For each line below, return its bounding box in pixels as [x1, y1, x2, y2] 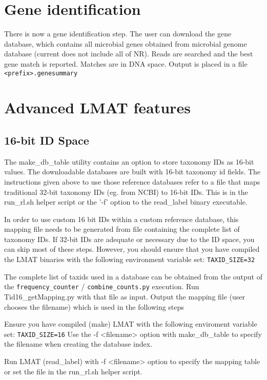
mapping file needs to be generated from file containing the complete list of [4, 224, 240, 234]
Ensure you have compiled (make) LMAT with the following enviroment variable [4, 318, 257, 329]
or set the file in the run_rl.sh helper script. [4, 366, 142, 376]
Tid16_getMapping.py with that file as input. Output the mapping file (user [4, 291, 245, 302]
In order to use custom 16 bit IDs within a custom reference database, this [4, 213, 239, 224]
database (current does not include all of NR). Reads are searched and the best [4, 48, 253, 59]
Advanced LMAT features [4, 97, 191, 118]
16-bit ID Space [4, 132, 89, 148]
